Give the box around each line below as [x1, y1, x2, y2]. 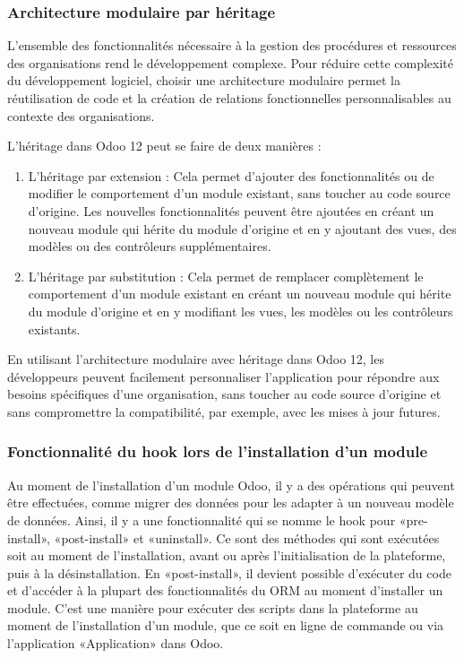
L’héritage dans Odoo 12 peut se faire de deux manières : [7, 136, 322, 155]
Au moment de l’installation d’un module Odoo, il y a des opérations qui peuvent [7, 475, 455, 494]
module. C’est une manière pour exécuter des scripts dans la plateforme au [7, 598, 418, 617]
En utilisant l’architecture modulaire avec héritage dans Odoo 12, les [7, 350, 384, 368]
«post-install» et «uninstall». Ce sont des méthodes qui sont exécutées [54, 528, 440, 547]
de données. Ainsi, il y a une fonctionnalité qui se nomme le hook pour [7, 510, 396, 529]
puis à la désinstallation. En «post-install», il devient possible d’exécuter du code [7, 563, 451, 582]
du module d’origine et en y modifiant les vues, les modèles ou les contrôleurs [28, 301, 453, 320]
